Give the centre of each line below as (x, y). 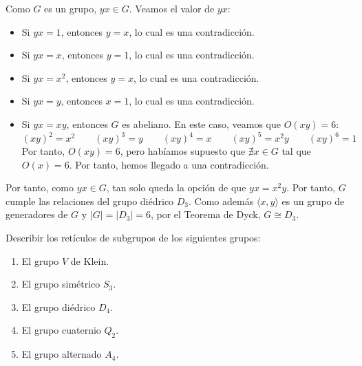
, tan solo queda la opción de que (176, 187)
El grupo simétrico (61, 284)
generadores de (37, 214)
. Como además (221, 201)
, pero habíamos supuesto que (183, 151)
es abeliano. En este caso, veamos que (201, 123)
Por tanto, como (40, 187)
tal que (296, 151)
